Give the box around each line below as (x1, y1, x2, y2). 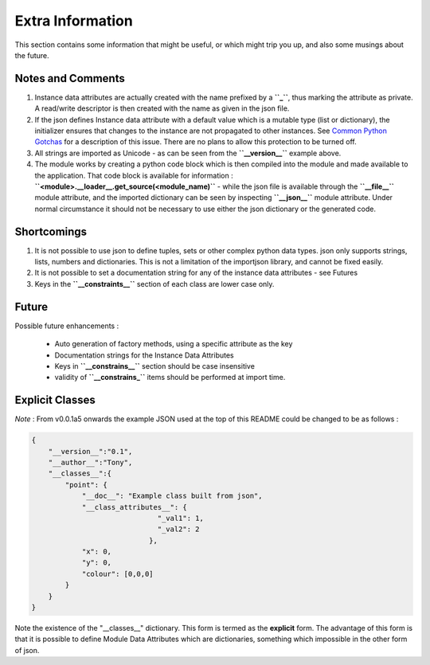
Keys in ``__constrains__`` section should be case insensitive (54, 361, 255, 370)
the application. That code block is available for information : (34, 170, 234, 180)
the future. (14, 50, 49, 60)
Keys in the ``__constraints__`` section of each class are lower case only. (34, 279, 275, 288)
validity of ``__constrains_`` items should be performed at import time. (54, 373, 286, 382)
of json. (14, 645, 40, 655)
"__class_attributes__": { (81, 503, 187, 511)
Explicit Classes (14, 393, 96, 407)
